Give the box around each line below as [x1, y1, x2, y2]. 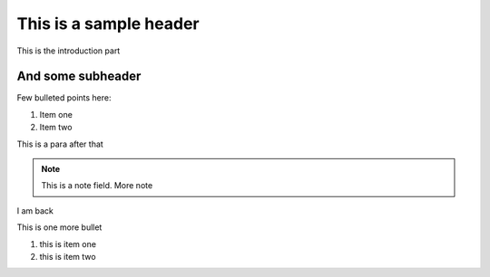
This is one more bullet [16, 222, 103, 233]
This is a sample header [16, 14, 200, 33]
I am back [16, 205, 54, 216]
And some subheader [16, 69, 142, 84]
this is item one [39, 238, 97, 249]
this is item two [39, 251, 96, 262]
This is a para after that [16, 138, 103, 149]
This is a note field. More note [41, 180, 153, 191]
